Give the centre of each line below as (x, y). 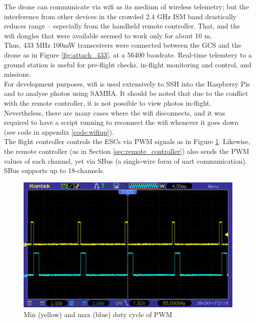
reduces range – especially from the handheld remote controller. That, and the (122, 26)
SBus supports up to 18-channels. (54, 170)
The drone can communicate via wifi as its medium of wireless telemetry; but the (127, 6)
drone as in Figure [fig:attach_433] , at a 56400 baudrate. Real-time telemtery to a (128, 54)
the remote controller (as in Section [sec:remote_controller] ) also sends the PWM (127, 151)
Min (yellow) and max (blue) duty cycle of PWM (98, 314)
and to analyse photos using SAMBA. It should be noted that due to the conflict (126, 93)
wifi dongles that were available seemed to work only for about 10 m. (108, 35)
